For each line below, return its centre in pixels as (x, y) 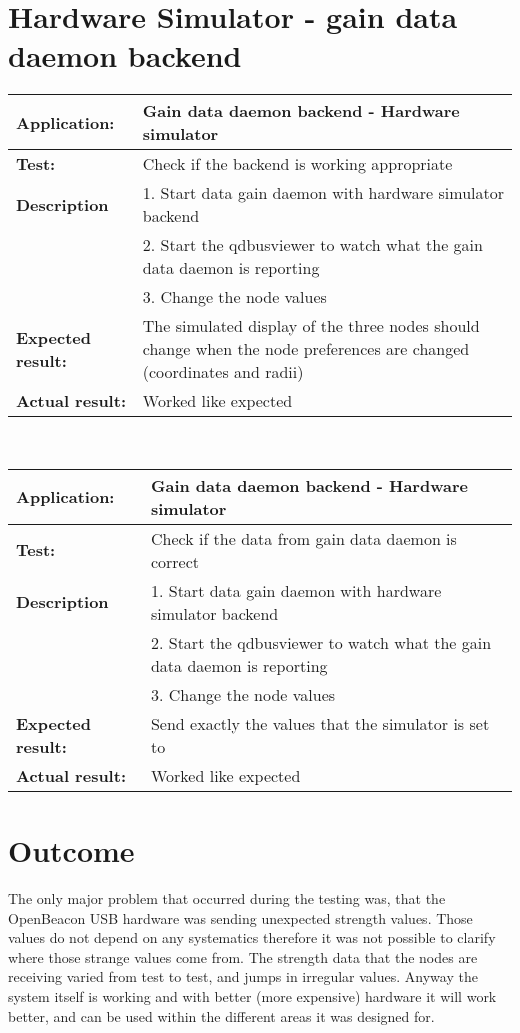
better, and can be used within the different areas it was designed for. (221, 1015)
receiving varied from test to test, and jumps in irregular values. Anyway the (243, 976)
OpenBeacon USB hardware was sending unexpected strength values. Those (240, 917)
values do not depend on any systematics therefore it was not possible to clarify (252, 937)
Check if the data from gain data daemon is (303, 538)
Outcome (71, 850)
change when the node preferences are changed (306, 349)
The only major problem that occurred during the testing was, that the (227, 898)
